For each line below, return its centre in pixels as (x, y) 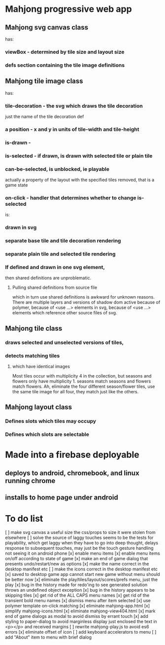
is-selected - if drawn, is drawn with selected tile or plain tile (79, 155)
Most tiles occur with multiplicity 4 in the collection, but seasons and (82, 376)
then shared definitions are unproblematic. (48, 278)
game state (16, 185)
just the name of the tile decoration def (45, 116)
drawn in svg (21, 228)
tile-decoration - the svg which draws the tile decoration (74, 106)
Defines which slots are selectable (47, 434)
